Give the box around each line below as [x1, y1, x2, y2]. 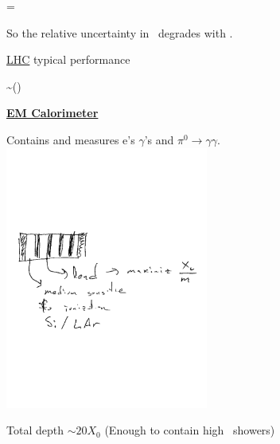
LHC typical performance [6, 51, 130, 68]
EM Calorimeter [6, 104, 99, 121]
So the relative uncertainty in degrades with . [6, 24, 233, 41]
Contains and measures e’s [6, 131, 135, 147]
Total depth [6, 422, 64, 438]
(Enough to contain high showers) [104, 422, 275, 438]
